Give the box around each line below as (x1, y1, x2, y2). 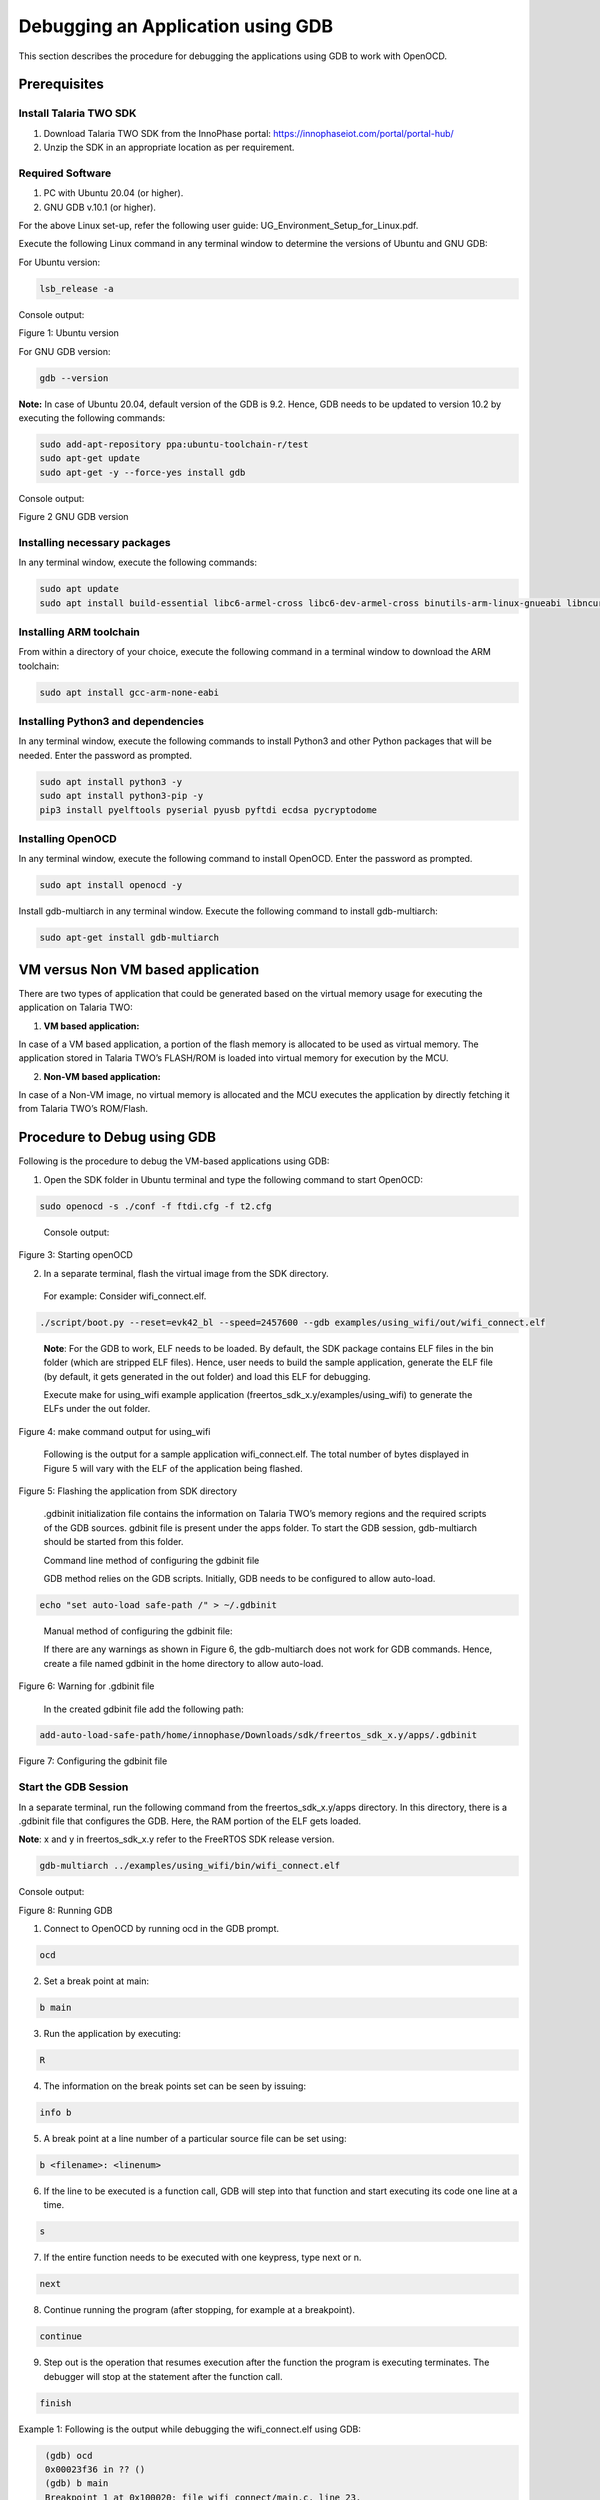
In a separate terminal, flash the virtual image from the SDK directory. (43, 1267, 329, 1279)
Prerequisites (18, 76, 104, 93)
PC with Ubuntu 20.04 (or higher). (43, 187, 184, 199)
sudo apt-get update (39, 453, 140, 464)
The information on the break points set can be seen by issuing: (43, 2080, 307, 2092)
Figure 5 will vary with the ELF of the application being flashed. (43, 1462, 304, 1474)
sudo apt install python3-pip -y (39, 790, 204, 802)
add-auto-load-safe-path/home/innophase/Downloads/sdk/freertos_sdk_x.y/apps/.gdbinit (39, 1730, 478, 1741)
